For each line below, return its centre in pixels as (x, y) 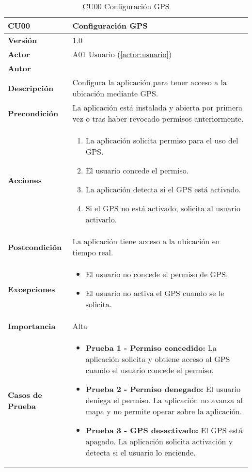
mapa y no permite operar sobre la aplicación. (164, 411)
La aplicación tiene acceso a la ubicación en (146, 241)
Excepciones (31, 289)
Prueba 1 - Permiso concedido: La (151, 348)
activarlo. (101, 219)
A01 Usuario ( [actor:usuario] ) (122, 54)
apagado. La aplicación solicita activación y (159, 441)
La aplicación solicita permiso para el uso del (162, 140)
